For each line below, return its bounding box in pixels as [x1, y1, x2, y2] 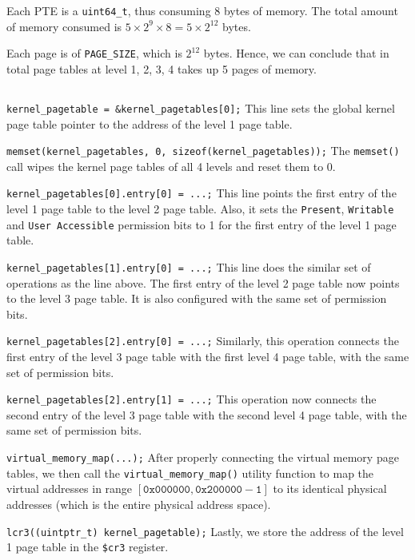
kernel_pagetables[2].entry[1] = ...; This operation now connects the [6, 391, 377, 407]
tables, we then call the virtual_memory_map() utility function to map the [6, 464, 374, 481]
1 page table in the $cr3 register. [6, 538, 169, 555]
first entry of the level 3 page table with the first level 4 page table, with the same [6, 348, 409, 365]
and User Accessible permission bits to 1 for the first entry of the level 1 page [6, 216, 397, 232]
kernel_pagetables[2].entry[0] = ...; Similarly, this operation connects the [6, 332, 399, 349]
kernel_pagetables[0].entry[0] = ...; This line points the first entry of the [6, 185, 397, 201]
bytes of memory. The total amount [223, 2, 398, 18]
